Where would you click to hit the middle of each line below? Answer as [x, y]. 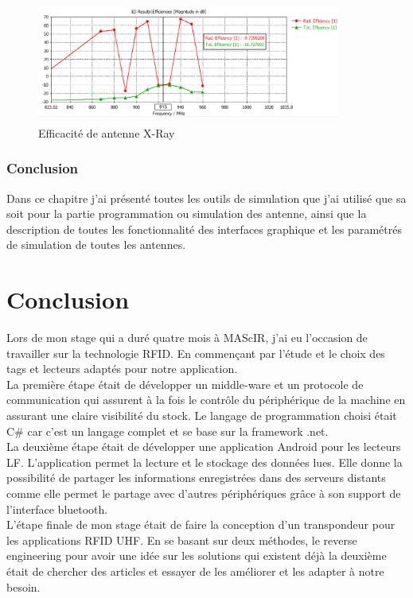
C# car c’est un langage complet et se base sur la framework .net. [168, 431]
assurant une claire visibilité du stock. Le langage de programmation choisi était [202, 415]
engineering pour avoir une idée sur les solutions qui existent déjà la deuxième [197, 555]
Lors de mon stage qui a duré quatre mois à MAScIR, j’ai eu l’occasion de [187, 338]
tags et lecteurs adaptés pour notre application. [122, 369]
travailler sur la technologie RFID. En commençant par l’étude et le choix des [196, 353]
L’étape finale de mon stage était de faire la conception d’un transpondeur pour [201, 524]
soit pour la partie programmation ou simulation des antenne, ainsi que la [187, 214]
